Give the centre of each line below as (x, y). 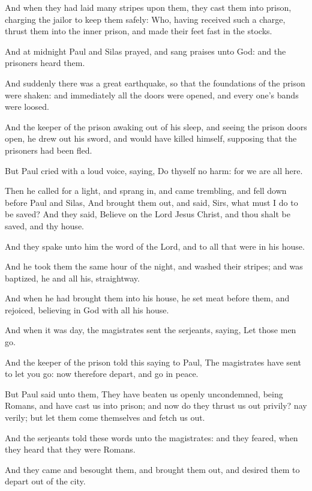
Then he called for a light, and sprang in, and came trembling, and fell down (146, 191)
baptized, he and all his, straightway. (72, 278)
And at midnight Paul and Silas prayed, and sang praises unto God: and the (145, 51)
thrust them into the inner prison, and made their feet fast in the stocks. (139, 31)
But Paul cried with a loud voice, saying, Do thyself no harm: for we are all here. (154, 170)
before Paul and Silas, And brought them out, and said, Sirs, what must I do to (151, 202)
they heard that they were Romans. (70, 449)
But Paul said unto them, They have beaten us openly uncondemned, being (144, 393)
